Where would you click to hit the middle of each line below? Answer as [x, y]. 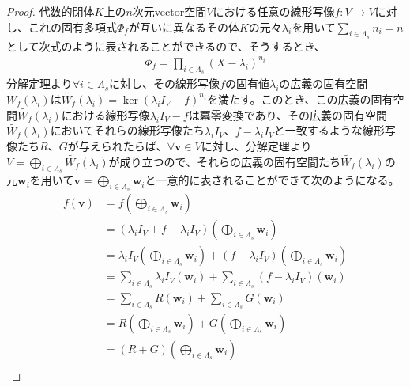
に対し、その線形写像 [165, 83]
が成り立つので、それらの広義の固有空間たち [225, 161]
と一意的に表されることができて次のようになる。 [272, 180]
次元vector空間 [169, 11]
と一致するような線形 [329, 130]
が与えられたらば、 [117, 146]
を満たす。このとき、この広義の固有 [300, 99]
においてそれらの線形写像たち [127, 130]
